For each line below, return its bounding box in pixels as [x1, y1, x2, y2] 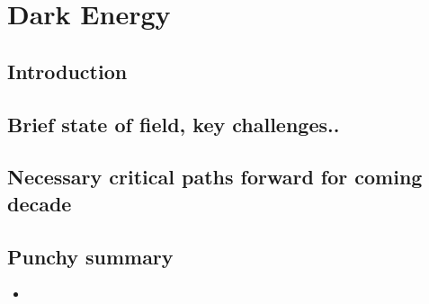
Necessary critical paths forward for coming [7, 163, 423, 191]
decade [7, 189, 72, 217]
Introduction [7, 57, 128, 85]
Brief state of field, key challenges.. [7, 110, 340, 138]
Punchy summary [7, 242, 174, 270]
